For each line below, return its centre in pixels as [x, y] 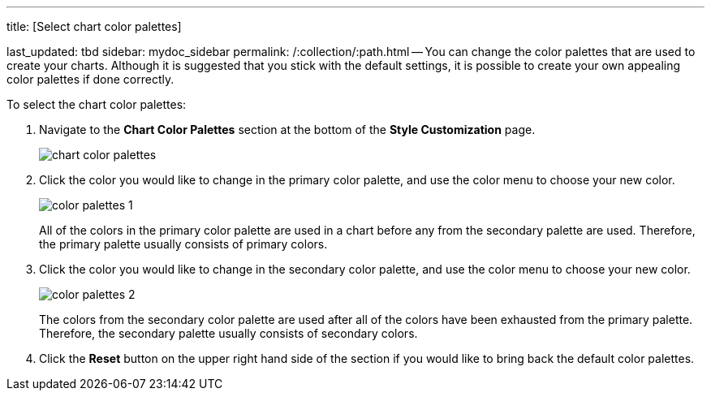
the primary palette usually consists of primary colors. [183, 244]
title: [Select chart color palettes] [94, 26]
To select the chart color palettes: [97, 104]
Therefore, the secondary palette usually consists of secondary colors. [228, 333]
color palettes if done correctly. [90, 79]
